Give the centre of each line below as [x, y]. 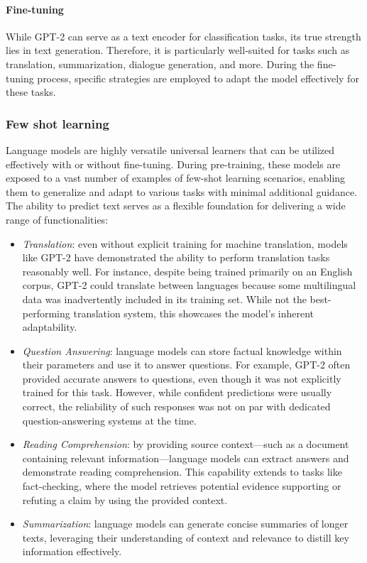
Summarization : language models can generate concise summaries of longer [185, 524]
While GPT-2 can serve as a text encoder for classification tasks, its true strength [183, 36]
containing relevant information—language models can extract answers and [186, 458]
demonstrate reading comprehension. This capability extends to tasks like [182, 472]
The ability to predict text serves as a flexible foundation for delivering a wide [176, 206]
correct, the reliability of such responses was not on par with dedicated [176, 406]
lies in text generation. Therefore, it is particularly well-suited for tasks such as [178, 50]
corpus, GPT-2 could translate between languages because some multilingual [189, 285]
